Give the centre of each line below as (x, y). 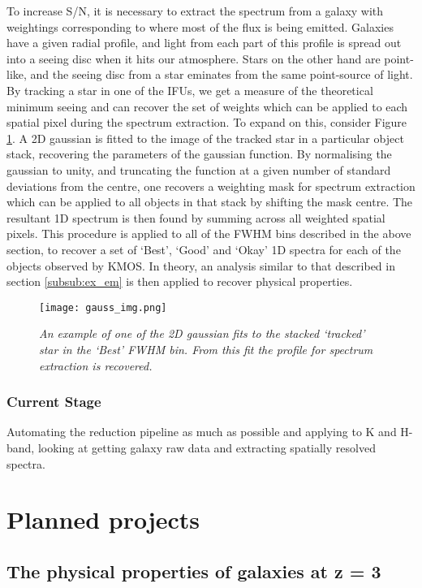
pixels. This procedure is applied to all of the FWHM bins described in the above (209, 233)
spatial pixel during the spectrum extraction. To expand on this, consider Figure (207, 122)
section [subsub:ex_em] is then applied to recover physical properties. (180, 281)
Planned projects (103, 519)
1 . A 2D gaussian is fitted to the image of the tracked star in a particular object (205, 138)
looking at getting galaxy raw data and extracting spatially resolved (207, 447)
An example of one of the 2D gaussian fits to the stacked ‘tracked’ (202, 333)
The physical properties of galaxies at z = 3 (194, 571)
